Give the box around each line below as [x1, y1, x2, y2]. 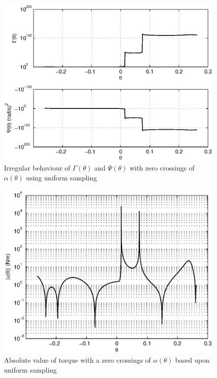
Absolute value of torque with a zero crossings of [4, 355, 151, 365]
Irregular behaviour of [4, 163, 71, 173]
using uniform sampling [26, 172, 97, 183]
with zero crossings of [129, 163, 195, 173]
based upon [175, 355, 210, 365]
